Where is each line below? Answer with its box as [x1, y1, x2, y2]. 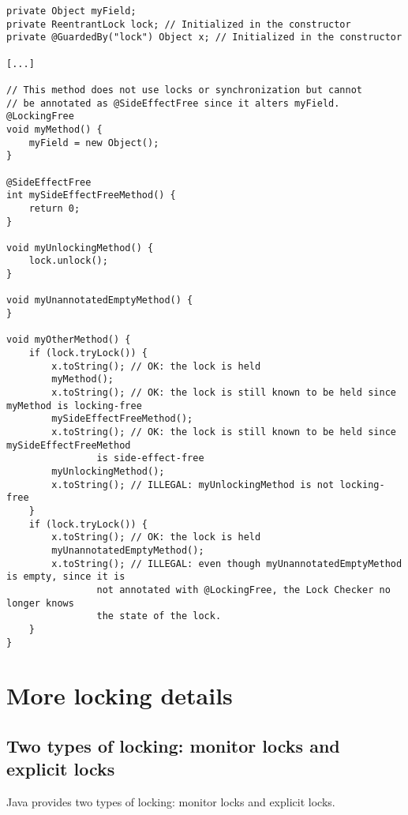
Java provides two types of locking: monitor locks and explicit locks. [6, 794, 335, 810]
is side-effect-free [96, 453, 204, 464]
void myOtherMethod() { [6, 334, 131, 346]
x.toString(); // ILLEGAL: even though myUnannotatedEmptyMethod [51, 558, 402, 569]
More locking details [6, 679, 233, 712]
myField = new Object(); [28, 137, 159, 148]
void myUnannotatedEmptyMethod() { [6, 295, 193, 306]
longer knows [6, 597, 74, 609]
